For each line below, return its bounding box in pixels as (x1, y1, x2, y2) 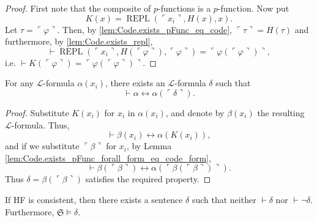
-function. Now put (217, 2, 289, 14)
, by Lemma (126, 139, 172, 152)
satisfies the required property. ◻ (85, 172, 211, 185)
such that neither (192, 193, 256, 205)
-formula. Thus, (11, 118, 70, 131)
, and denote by (165, 106, 225, 119)
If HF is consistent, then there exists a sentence (5, 193, 183, 205)
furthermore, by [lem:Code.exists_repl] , (5, 35, 153, 48)
